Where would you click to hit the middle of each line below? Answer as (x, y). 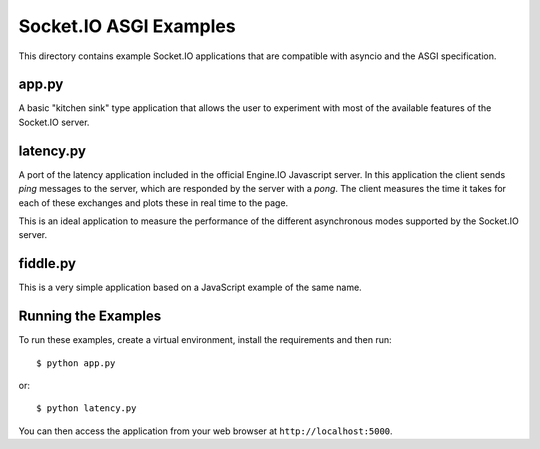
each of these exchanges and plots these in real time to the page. (153, 202)
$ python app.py (76, 363)
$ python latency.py (86, 408)
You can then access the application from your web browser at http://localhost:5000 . (206, 431)
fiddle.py (47, 263)
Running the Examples (90, 316)
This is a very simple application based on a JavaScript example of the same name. (190, 287)
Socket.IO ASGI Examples (127, 26)
